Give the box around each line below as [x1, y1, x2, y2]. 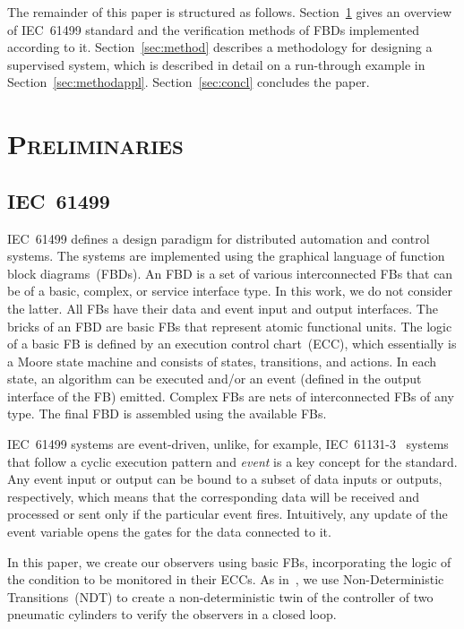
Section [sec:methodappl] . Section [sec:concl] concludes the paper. [7, 73, 370, 91]
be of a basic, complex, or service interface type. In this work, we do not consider [7, 281, 453, 300]
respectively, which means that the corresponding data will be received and [7, 487, 420, 505]
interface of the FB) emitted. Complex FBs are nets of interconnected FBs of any [7, 386, 454, 405]
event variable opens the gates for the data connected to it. [7, 522, 331, 541]
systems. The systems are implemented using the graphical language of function [7, 246, 445, 265]
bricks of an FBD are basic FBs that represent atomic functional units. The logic [7, 316, 452, 335]
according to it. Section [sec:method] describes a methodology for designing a [7, 38, 433, 56]
